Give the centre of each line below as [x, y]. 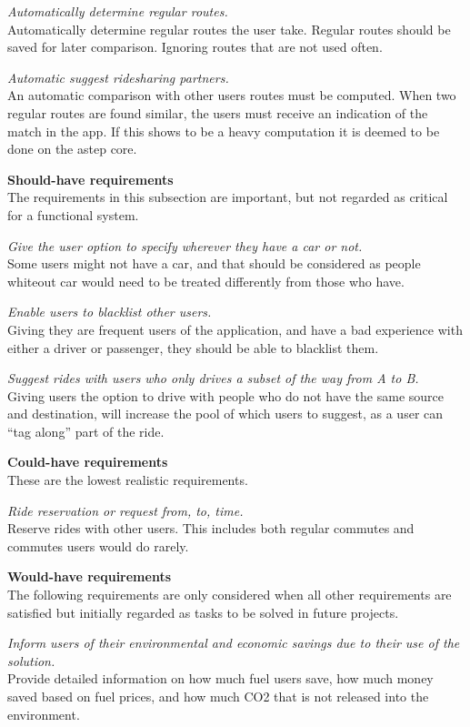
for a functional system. [73, 214]
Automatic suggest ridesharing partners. [118, 77]
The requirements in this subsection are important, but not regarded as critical [228, 197]
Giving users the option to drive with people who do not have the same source [226, 395]
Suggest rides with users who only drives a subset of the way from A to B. [213, 378]
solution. [31, 660]
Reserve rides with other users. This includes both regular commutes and [211, 528]
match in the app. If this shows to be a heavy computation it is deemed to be [224, 131]
